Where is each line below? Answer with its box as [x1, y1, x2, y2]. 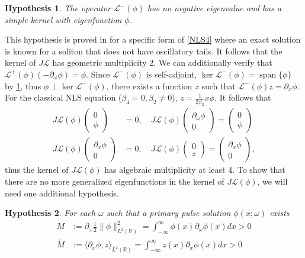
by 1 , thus [5, 79, 41, 92]
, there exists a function [106, 79, 192, 92]
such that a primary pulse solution [106, 207, 231, 219]
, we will [257, 175, 288, 188]
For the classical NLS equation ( [5, 91, 122, 104]
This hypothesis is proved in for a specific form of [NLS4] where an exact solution [5, 33, 301, 46]
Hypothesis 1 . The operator [5, 2, 111, 14]
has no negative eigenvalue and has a [147, 2, 282, 14]
